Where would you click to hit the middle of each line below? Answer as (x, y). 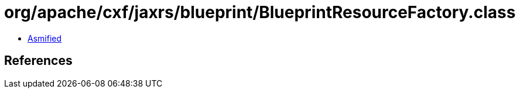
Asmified (45, 38)
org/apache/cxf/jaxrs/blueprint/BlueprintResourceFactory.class (260, 12)
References (38, 61)
